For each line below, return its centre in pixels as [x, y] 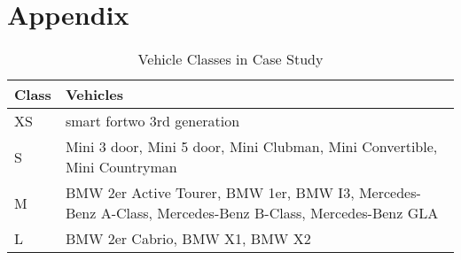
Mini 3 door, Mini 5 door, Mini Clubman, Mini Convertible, [251, 147]
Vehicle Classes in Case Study [230, 59]
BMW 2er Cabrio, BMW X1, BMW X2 [188, 239]
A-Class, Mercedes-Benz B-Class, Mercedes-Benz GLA [270, 213]
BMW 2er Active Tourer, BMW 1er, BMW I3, [210, 193]
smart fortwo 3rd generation [152, 121]
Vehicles [94, 95]
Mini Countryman [121, 167]
